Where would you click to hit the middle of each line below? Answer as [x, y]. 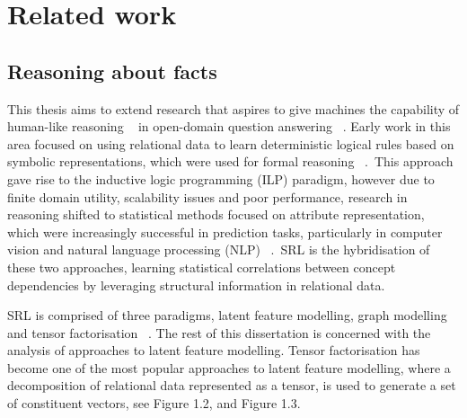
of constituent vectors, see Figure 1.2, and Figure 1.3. [154, 403]
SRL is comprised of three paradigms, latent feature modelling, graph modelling [227, 315]
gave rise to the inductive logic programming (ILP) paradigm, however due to [221, 178]
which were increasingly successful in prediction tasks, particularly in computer [225, 231]
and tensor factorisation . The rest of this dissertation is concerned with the [219, 332]
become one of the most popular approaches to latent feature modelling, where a [229, 367]
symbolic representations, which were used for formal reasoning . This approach [230, 161]
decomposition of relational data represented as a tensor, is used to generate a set [232, 385]
